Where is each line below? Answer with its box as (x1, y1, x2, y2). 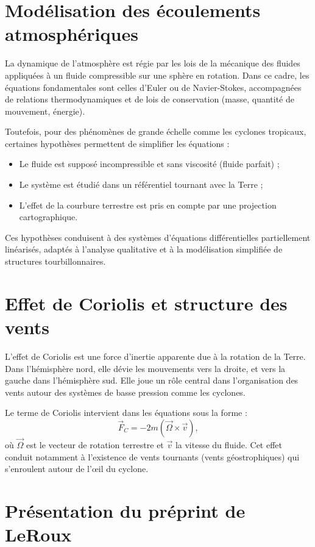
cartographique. (19, 210, 78, 223)
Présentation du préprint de (5, 498, 246, 523)
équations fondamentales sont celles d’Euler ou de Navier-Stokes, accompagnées (5, 80, 302, 93)
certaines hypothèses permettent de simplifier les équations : (5, 137, 230, 149)
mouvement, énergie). (5, 104, 85, 117)
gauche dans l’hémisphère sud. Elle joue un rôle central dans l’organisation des (5, 374, 299, 387)
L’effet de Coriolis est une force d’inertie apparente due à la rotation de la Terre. (5, 349, 306, 362)
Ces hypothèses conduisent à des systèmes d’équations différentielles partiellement (5, 231, 311, 243)
